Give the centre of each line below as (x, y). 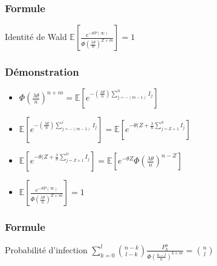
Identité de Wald (36, 37)
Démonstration (42, 72)
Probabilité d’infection (46, 249)
